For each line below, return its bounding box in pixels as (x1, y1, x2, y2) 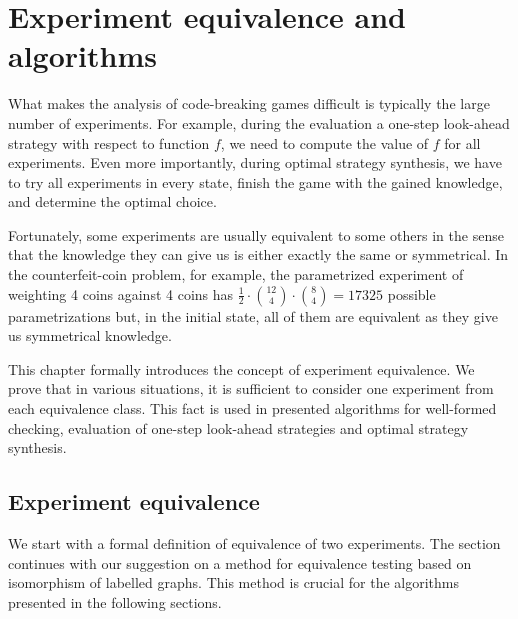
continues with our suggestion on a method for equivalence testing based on (8, 552, 472, 573)
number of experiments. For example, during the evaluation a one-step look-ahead (8, 112, 510, 133)
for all (444, 132, 481, 153)
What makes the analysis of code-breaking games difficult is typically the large (8, 93, 490, 114)
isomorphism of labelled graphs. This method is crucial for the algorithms (8, 572, 460, 593)
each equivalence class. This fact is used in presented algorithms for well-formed (8, 398, 497, 419)
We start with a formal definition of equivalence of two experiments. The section (8, 533, 501, 554)
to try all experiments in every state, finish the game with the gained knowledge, (8, 171, 503, 192)
